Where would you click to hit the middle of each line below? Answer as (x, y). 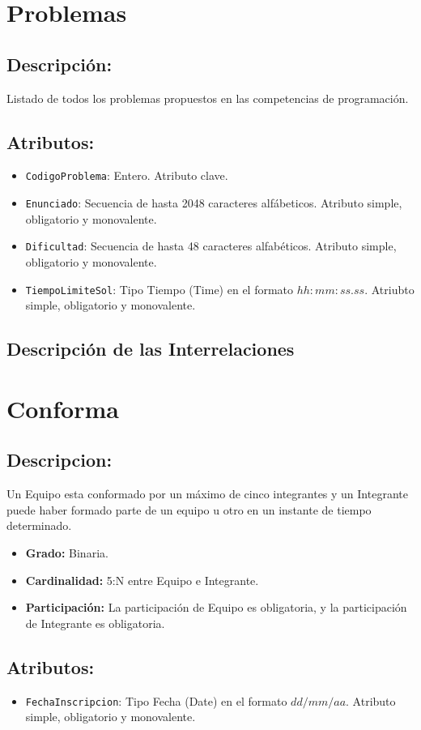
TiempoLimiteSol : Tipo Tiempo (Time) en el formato (159, 289)
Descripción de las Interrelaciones (151, 349)
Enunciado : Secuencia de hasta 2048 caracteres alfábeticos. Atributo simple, (214, 203)
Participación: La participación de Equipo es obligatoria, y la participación (216, 607)
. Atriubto (389, 289)
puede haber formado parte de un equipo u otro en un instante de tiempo (189, 509)
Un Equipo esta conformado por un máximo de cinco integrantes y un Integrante (207, 494)
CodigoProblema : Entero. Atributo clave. (127, 175)
